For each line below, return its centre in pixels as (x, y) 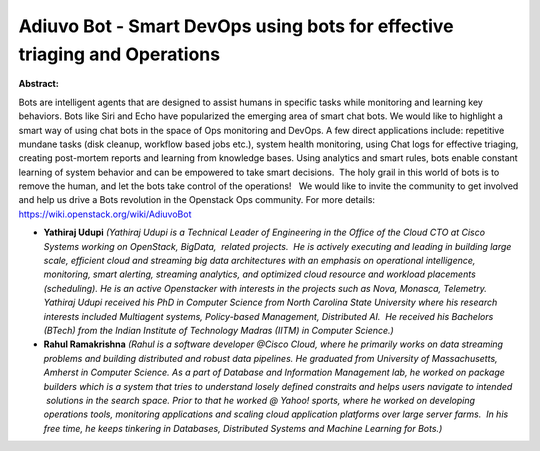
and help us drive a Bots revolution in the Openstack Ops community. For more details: (196, 200)
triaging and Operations (119, 54)
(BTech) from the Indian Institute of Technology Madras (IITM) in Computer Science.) (218, 330)
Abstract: (38, 84)
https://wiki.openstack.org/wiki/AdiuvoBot (105, 214)
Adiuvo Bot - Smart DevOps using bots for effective (236, 26)
